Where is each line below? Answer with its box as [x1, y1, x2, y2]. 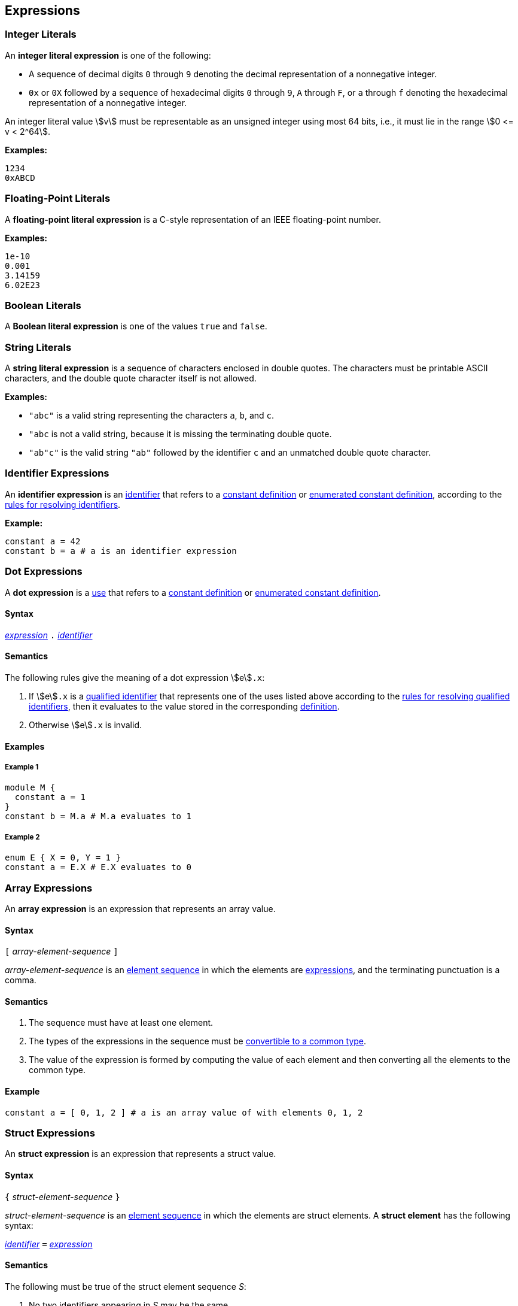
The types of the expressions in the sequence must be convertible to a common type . [29, 1036, 367, 1047]
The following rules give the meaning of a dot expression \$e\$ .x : [5, 672, 265, 683]
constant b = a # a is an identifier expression [5, 546, 237, 556]
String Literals [5, 341, 72, 353]
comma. [5, 975, 36, 986]
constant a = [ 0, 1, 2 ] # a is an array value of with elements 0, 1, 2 [5, 1107, 363, 1117]
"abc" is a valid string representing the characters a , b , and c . [29, 410, 275, 421]
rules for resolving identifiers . [5, 499, 121, 510]
